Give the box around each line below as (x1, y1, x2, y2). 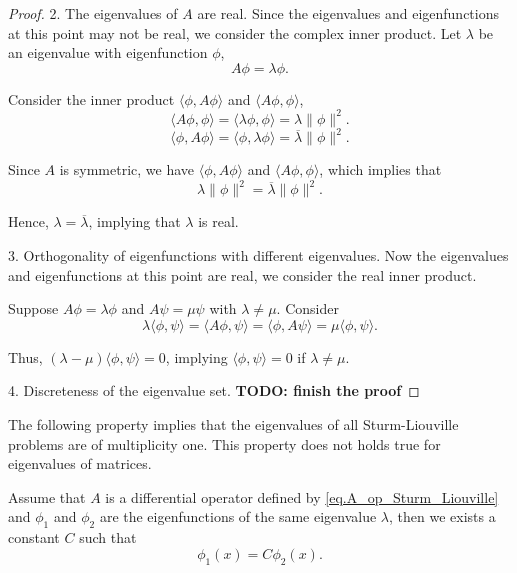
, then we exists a (389, 506, 496, 527)
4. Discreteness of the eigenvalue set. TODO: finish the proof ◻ (8, 380, 420, 401)
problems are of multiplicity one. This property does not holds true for (8, 433, 441, 454)
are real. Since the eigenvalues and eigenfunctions (197, 3, 499, 23)
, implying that (88, 211, 181, 232)
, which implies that (319, 159, 442, 180)
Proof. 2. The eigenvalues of (8, 3, 178, 23)
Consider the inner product (8, 88, 175, 109)
